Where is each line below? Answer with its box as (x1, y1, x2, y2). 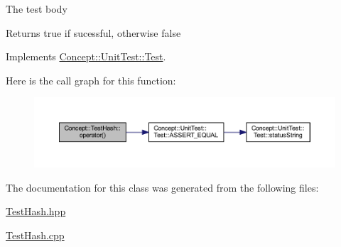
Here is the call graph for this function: (6, 72, 176, 87)
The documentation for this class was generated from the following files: (6, 180, 319, 194)
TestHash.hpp (6, 204, 66, 219)
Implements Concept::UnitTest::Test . (6, 49, 166, 64)
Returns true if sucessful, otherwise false (6, 25, 181, 40)
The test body (6, 1, 67, 16)
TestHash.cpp (6, 227, 65, 242)
